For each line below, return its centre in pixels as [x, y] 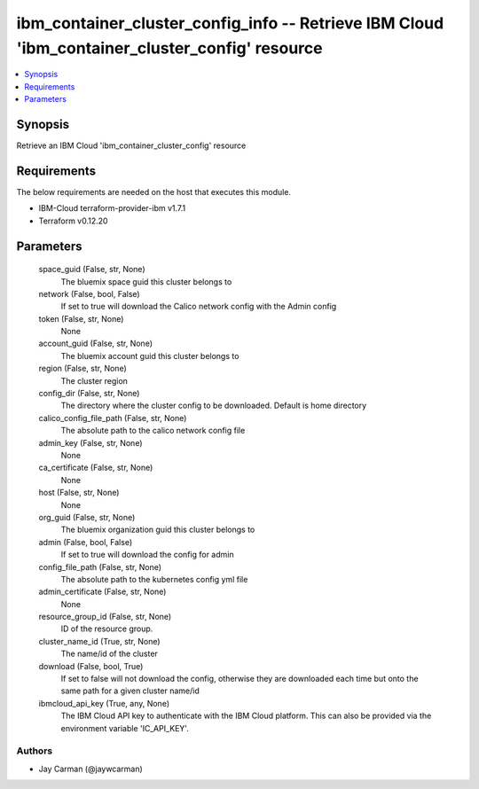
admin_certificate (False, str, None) [102, 592]
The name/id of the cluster [110, 654]
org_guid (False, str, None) [87, 517]
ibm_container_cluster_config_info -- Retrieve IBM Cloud [230, 23]
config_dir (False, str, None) [89, 394]
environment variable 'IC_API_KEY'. [125, 728]
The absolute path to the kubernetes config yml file [154, 579]
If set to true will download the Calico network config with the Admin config [199, 307]
